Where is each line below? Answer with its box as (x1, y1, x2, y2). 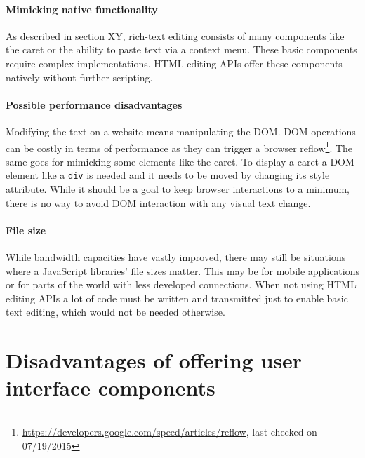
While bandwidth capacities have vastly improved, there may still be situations (6, 250, 346, 264)
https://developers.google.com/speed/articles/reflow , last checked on (22, 424, 317, 439)
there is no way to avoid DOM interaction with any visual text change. (6, 195, 311, 210)
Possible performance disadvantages (6, 97, 182, 112)
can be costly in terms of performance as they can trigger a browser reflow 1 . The (6, 138, 353, 155)
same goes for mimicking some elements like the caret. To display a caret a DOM (6, 154, 354, 168)
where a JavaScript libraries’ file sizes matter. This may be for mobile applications (6, 263, 360, 278)
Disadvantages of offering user (6, 346, 303, 375)
